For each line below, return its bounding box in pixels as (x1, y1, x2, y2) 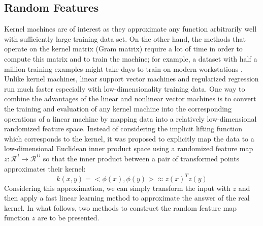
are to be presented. (38, 212, 100, 223)
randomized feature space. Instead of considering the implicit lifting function (4, 123, 242, 134)
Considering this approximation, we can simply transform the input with (4, 182, 231, 193)
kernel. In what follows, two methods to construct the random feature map (4, 202, 237, 213)
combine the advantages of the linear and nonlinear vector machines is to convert (4, 93, 256, 104)
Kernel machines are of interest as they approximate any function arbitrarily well (4, 23, 257, 34)
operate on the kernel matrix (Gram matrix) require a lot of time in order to (4, 43, 243, 54)
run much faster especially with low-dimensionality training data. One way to (4, 83, 245, 94)
